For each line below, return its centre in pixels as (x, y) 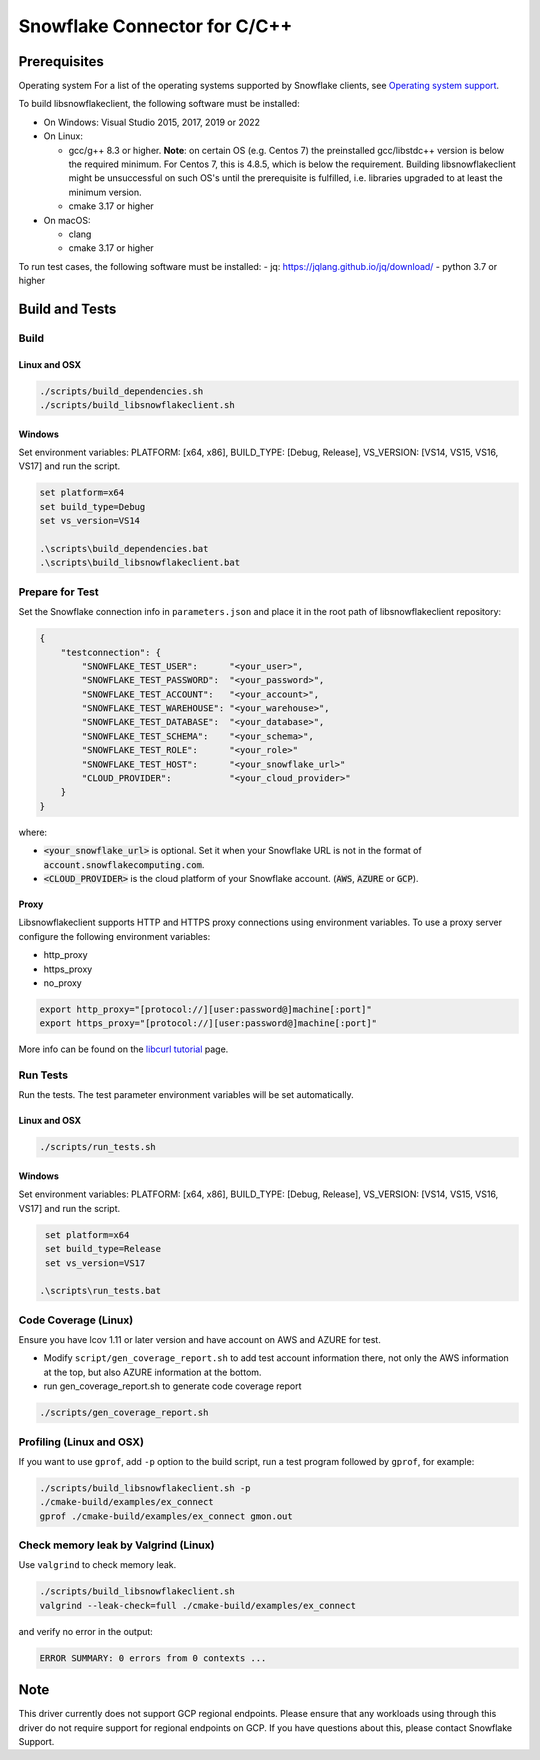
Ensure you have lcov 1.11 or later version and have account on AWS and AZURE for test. (200, 1340)
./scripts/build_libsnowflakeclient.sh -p (145, 1488)
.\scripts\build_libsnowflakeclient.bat (139, 563)
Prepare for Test (58, 592)
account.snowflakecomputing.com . (124, 864)
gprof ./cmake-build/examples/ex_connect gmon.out (166, 1516)
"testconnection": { (111, 652)
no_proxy (62, 982)
